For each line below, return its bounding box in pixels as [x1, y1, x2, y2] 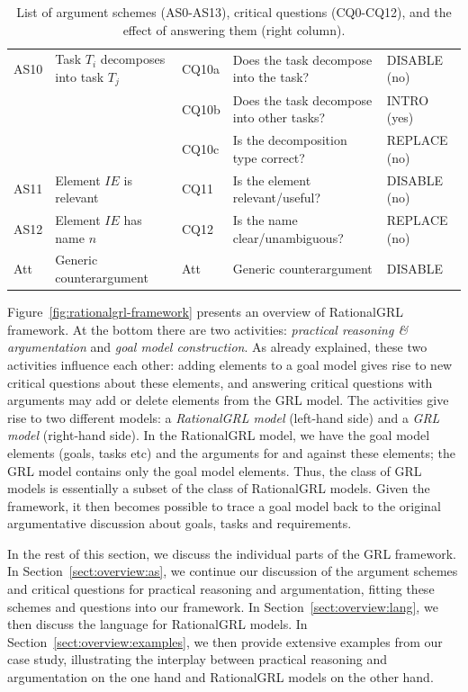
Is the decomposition [232, 130, 347, 149]
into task [55, 67, 104, 86]
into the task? [232, 67, 310, 86]
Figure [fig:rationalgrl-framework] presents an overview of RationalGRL [7, 302, 404, 321]
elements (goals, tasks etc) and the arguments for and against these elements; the [7, 443, 456, 462]
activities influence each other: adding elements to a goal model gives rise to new [7, 355, 453, 373]
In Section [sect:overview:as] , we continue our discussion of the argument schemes [7, 562, 458, 580]
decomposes [100, 49, 166, 68]
